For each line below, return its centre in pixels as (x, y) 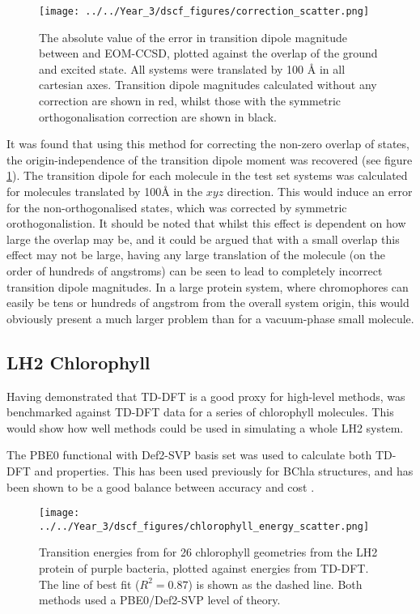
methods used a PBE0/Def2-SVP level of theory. (160, 600)
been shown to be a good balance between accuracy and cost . (161, 486)
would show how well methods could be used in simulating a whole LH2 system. (205, 427)
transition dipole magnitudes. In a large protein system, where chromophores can (208, 286)
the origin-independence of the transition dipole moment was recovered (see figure (210, 159)
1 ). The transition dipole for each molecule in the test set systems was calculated (207, 175)
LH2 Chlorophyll (78, 362)
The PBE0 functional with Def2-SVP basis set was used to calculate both (189, 455)
